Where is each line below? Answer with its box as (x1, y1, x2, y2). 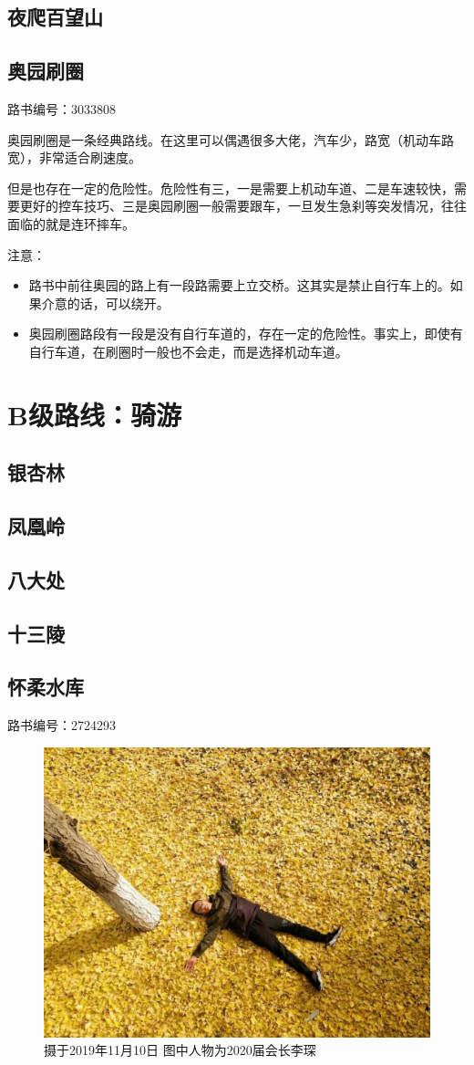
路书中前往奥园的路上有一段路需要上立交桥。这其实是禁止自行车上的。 (28, 276, 450, 295)
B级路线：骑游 (7, 395, 181, 433)
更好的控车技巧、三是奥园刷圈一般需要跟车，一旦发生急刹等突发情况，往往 (19, 196, 467, 215)
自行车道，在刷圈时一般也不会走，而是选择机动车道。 (28, 341, 348, 360)
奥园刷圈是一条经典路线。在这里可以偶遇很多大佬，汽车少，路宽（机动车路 (7, 130, 454, 149)
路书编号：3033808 (7, 99, 116, 118)
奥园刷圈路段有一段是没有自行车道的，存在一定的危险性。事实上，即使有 (28, 324, 463, 343)
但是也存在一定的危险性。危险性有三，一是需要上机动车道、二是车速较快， (7, 178, 454, 197)
